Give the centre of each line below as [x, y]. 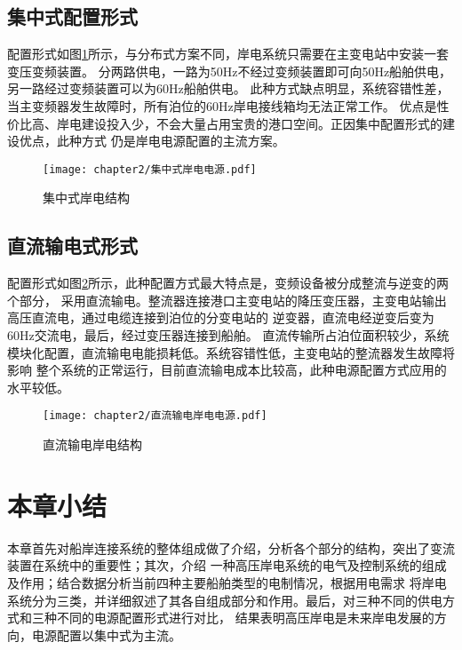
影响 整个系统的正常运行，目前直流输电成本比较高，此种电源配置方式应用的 [227, 370]
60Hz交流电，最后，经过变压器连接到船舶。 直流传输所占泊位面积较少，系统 [228, 335]
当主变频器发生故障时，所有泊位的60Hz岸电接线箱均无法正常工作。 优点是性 [228, 105]
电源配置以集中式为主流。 [106, 634]
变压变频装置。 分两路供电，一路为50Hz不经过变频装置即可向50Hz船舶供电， [230, 71]
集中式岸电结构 [86, 198]
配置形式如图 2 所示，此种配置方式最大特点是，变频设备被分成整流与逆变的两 [228, 283]
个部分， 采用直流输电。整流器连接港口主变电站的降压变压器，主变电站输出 [227, 300]
